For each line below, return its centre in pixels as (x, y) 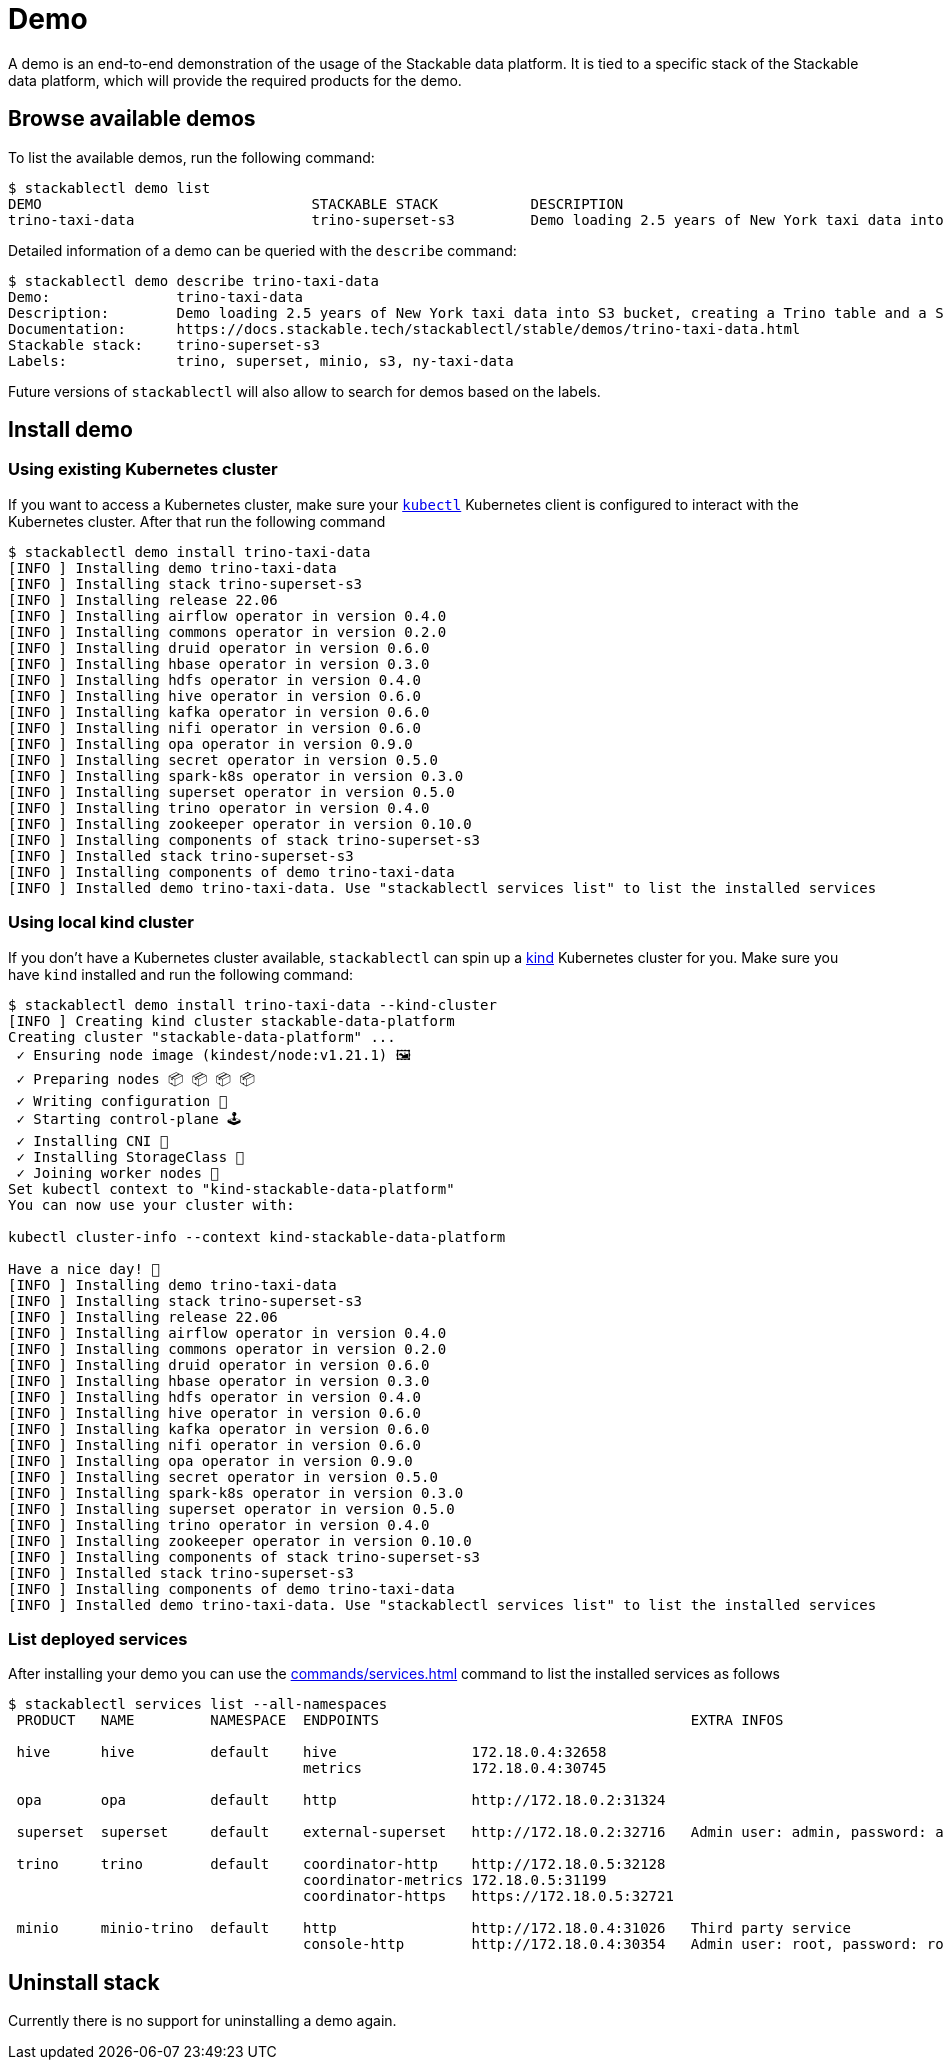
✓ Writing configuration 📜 (122, 1100)
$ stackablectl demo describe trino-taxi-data (193, 280)
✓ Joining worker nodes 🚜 (117, 1172)
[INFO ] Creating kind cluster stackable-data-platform (231, 1020)
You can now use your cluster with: (151, 1204)
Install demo (70, 430)
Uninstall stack (84, 1982)
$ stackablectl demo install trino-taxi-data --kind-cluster (252, 1004)
